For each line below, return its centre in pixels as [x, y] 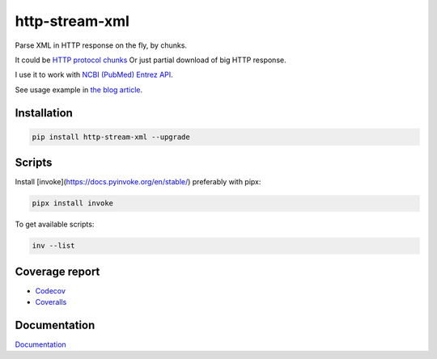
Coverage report [57, 271]
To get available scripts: [55, 224]
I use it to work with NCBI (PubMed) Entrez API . [94, 75]
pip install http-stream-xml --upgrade [111, 137]
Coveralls [51, 302]
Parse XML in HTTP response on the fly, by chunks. [101, 45]
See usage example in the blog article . [79, 90]
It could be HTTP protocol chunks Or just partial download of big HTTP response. [151, 60]
